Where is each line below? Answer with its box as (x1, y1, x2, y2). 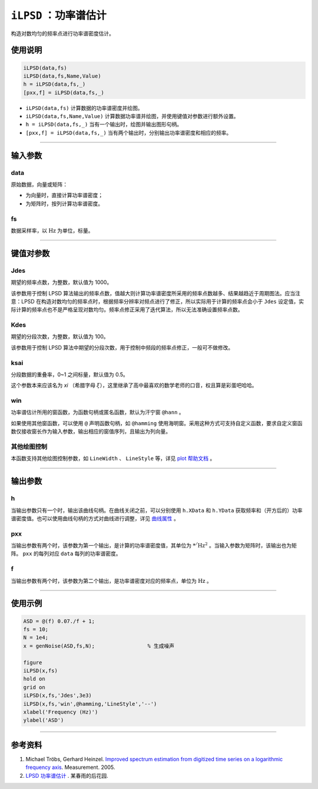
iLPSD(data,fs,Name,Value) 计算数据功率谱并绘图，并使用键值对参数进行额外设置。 (25, 113, 239, 120)
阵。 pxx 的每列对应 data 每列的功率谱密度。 (11, 550, 121, 557)
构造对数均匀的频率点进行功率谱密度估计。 (11, 30, 114, 37)
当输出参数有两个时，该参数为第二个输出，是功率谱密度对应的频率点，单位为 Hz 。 (11, 577, 212, 584)
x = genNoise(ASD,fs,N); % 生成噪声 (23, 643, 175, 649)
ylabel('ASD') (23, 717, 64, 723)
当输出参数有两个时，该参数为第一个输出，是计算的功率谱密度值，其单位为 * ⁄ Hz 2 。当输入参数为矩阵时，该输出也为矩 (11, 541, 297, 549)
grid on (23, 684, 45, 690)
